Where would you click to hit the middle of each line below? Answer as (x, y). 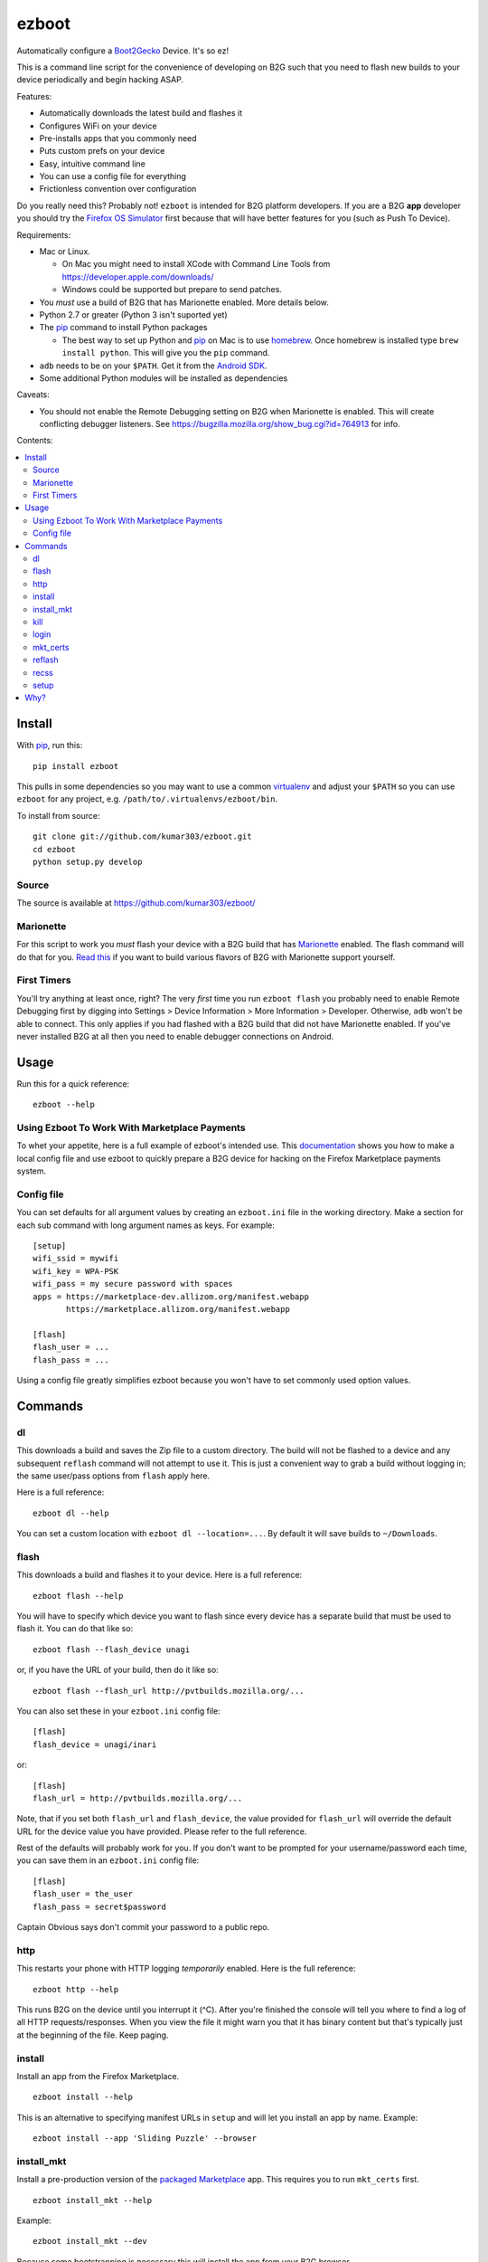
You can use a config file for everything (113, 176)
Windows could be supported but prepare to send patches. (172, 290)
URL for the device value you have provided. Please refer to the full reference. (162, 1831)
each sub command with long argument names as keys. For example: (145, 1225)
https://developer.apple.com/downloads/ (138, 277)
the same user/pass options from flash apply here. (113, 1476)
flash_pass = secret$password (100, 1906)
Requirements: (44, 234)
